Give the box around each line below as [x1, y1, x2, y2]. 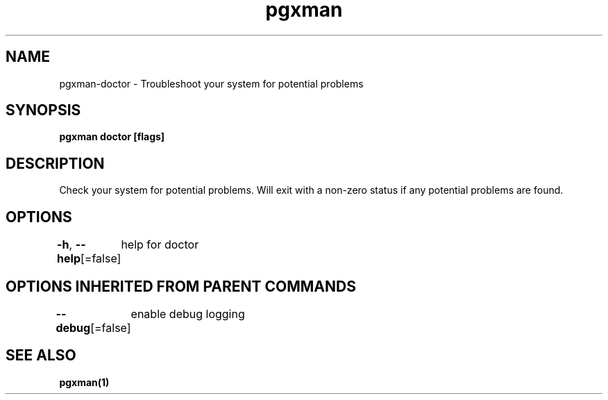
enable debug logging [130, 306, 245, 321]
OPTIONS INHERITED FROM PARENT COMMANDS [6, 277, 356, 295]
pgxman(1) [59, 376, 110, 388]
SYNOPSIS [6, 101, 81, 119]
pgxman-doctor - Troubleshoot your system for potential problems [59, 77, 364, 90]
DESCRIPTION [6, 154, 105, 172]
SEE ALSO [6, 347, 76, 365]
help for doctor [121, 237, 199, 252]
